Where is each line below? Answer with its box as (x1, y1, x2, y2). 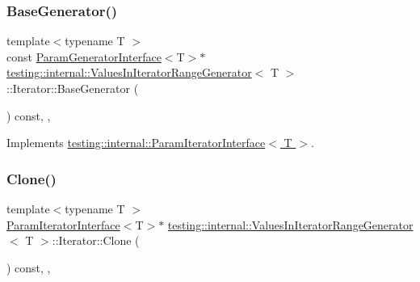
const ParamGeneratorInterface (6, 48, 162, 65)
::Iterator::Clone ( (52, 232, 140, 249)
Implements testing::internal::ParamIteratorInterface (6, 134, 266, 151)
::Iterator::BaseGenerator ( (6, 80, 139, 96)
